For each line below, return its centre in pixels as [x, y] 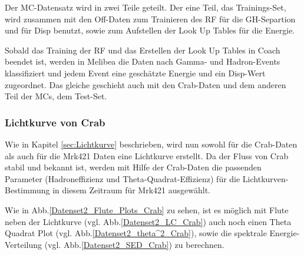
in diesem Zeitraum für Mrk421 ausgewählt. [131, 190]
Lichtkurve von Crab [55, 122]
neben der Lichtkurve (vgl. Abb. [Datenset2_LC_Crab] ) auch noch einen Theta [148, 221]
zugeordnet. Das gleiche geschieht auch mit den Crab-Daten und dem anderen [146, 84]
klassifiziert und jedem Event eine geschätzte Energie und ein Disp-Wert [135, 73]
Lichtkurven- [265, 178]
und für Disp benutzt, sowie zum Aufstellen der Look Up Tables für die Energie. [150, 30]
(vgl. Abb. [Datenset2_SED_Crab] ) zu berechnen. [134, 244]
